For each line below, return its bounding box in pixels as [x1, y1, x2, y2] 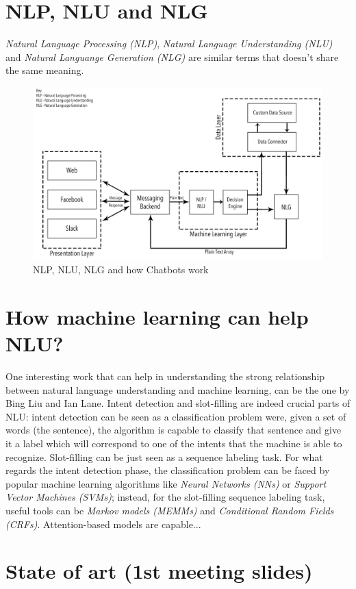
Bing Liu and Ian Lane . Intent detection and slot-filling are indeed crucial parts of [5, 396, 351, 410]
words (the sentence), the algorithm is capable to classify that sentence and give [5, 423, 342, 437]
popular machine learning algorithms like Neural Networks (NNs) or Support [5, 476, 327, 490]
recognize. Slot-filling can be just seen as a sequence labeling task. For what [5, 449, 323, 464]
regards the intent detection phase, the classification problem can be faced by [5, 463, 330, 477]
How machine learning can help [5, 302, 309, 330]
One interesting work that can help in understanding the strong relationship [5, 368, 325, 383]
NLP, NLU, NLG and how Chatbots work [33, 262, 209, 277]
